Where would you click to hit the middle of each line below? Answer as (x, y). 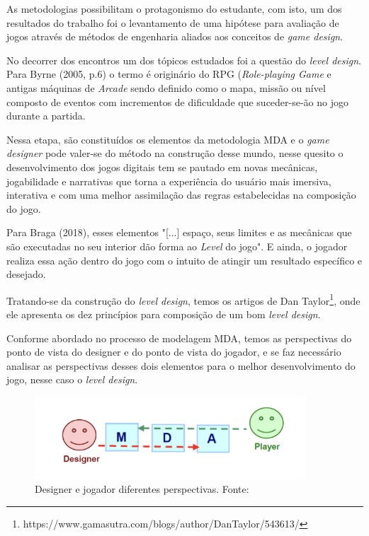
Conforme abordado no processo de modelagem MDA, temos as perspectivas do (179, 338)
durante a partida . (46, 116)
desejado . (26, 274)
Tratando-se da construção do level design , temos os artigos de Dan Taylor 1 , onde (183, 299)
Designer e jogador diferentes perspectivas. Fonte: (142, 489)
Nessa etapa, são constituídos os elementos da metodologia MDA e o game (168, 139)
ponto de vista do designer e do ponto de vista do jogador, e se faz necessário (174, 352)
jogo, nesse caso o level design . (72, 379)
